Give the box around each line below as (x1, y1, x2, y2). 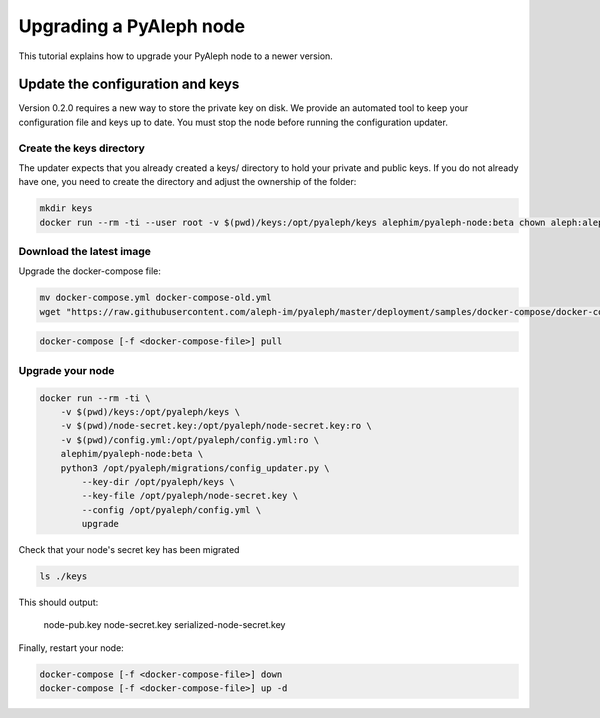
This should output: (18, 596, 99, 609)
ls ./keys (39, 571, 88, 582)
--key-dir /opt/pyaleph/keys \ (81, 476, 235, 487)
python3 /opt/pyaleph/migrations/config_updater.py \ (60, 462, 330, 474)
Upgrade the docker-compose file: (18, 265, 162, 277)
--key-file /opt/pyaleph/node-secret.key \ (81, 490, 299, 502)
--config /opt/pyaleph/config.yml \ (81, 504, 262, 515)
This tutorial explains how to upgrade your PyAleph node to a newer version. (18, 50, 334, 62)
